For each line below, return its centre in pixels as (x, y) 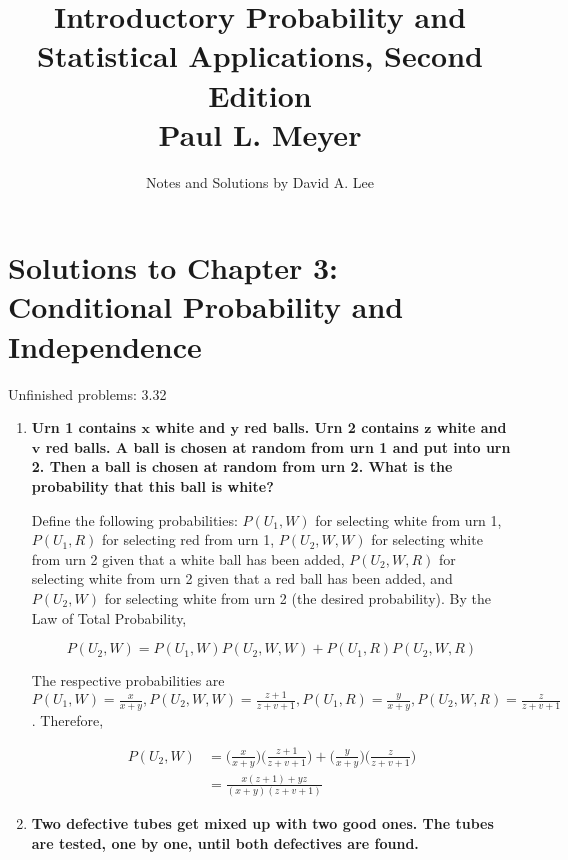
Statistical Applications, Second (260, 55)
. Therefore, (67, 719)
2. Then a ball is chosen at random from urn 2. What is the (242, 466)
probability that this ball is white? (152, 485)
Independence (105, 345)
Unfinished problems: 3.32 (87, 393)
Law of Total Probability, (109, 617)
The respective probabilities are (128, 680)
